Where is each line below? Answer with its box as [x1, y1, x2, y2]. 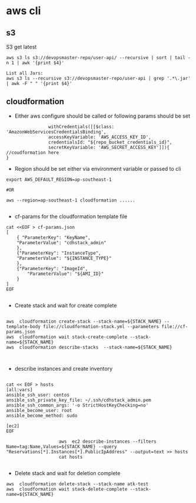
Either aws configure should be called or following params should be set [14, 112, 190, 119]
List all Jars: [6, 70, 44, 76]
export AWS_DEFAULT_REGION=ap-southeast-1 [6, 176, 112, 183]
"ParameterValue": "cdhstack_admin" [16, 239, 107, 246]
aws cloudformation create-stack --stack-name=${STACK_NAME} [6, 318, 162, 324]
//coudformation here [6, 150, 59, 155]
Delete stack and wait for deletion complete [14, 469, 121, 476]
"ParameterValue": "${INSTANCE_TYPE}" [16, 255, 112, 261]
